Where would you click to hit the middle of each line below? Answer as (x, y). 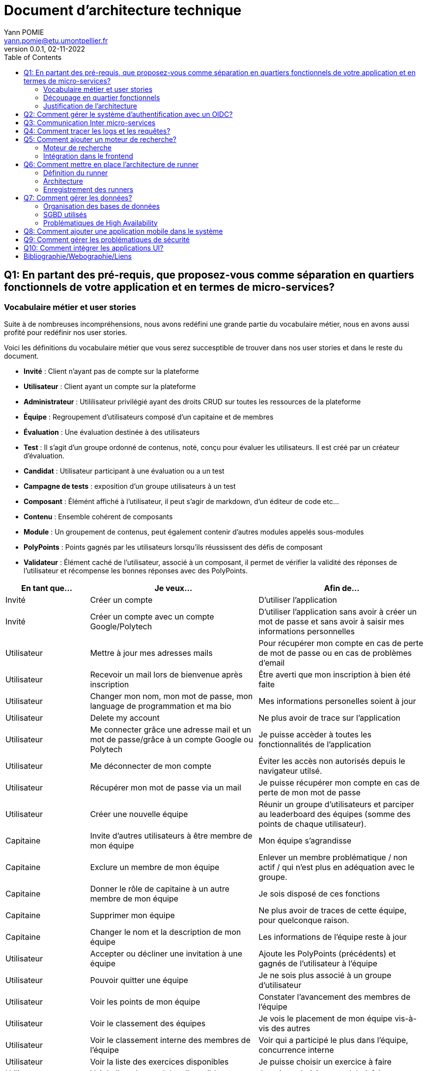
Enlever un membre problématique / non (333, 857)
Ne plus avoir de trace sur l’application (329, 718)
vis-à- (405, 1018)
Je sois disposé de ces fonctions (319, 893)
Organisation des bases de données (102, 206)
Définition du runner (76, 172)
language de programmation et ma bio (161, 706)
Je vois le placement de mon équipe (326, 1018)
